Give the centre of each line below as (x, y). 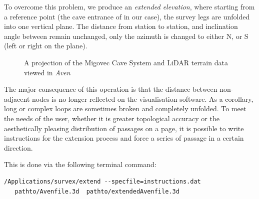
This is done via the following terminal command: (80, 164)
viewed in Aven (47, 72)
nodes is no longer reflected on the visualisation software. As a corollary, (142, 99)
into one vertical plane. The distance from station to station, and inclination (121, 26)
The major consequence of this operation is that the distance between (111, 89)
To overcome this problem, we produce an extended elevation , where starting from (129, 6)
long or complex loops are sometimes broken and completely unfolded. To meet (125, 108)
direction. (18, 147)
